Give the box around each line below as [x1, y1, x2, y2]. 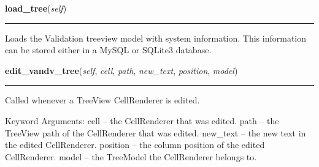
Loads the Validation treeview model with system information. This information [5, 31, 307, 44]
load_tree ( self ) [5, 2, 67, 14]
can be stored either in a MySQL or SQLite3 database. [5, 43, 212, 56]
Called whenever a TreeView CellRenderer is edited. [5, 94, 200, 106]
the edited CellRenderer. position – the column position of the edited [5, 138, 265, 151]
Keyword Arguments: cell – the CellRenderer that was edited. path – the [5, 114, 279, 127]
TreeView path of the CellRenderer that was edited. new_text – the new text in [5, 126, 306, 139]
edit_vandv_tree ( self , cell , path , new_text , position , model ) [5, 64, 238, 76]
